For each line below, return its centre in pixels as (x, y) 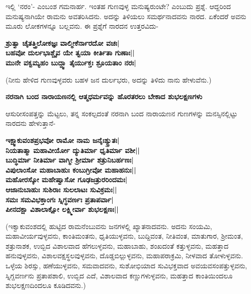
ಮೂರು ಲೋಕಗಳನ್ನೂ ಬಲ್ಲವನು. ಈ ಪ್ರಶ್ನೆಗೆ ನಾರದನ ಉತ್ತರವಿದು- (82, 26)
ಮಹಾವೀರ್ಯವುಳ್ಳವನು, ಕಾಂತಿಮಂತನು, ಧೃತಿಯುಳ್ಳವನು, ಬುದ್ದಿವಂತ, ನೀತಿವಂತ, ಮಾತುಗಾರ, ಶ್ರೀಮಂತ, (124, 236)
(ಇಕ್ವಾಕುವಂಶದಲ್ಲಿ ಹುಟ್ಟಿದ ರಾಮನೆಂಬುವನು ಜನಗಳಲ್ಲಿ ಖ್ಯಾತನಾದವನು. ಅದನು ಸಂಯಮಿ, (109, 226)
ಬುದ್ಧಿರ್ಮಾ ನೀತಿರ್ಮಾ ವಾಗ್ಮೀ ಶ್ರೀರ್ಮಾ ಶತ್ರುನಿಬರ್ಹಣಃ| (70, 160)
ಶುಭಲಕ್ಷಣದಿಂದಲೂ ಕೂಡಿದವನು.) (46, 285)
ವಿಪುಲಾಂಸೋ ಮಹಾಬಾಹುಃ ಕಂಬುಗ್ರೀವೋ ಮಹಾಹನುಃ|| (71, 169)
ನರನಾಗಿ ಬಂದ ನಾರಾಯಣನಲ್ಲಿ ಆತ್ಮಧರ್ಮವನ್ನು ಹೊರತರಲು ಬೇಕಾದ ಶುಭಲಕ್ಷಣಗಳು (104, 96)
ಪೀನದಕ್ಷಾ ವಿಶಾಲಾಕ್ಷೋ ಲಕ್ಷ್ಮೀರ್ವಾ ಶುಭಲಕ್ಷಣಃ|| (62, 209)
